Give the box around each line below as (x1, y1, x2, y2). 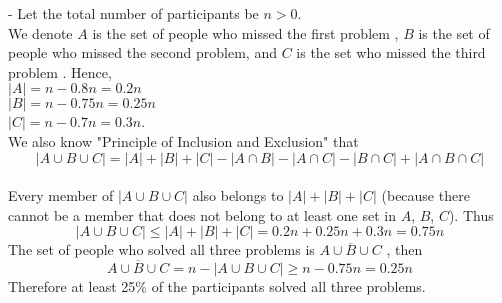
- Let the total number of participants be (8, 3, 259, 23)
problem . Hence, (8, 61, 112, 82)
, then (386, 239, 423, 260)
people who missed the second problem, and (8, 42, 277, 63)
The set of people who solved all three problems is (8, 239, 315, 260)
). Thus (448, 204, 494, 225)
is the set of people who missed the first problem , (92, 22, 399, 43)
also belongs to (192, 185, 284, 206)
